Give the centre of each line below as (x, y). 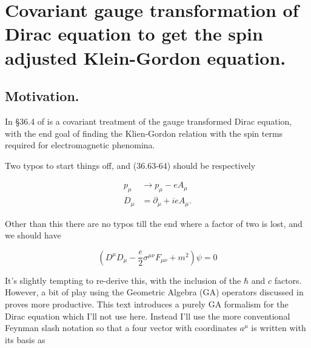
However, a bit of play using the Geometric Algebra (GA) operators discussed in (154, 292)
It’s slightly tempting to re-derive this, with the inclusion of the (123, 280)
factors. (288, 280)
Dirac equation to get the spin (134, 34)
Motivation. (42, 96)
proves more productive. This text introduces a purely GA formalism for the (147, 304)
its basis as (25, 339)
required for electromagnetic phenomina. (80, 145)
